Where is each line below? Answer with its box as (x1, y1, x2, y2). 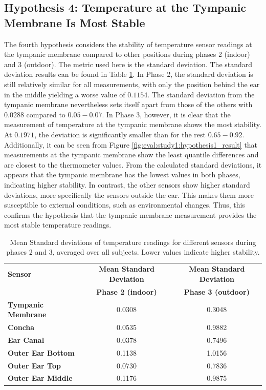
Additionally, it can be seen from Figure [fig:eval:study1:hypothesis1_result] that (4, 139, 258, 150)
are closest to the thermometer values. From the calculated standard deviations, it (4, 159, 262, 170)
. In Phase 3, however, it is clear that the (102, 109, 231, 119)
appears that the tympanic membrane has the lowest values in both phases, (4, 169, 240, 180)
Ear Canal (8, 334, 45, 345)
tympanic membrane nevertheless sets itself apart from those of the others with (4, 99, 253, 110)
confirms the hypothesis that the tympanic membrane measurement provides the (4, 209, 257, 220)
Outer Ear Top (8, 360, 61, 371)
